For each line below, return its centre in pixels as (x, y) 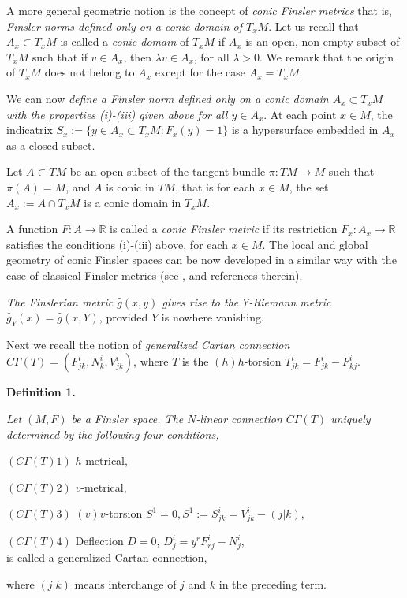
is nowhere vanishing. (213, 317)
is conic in (130, 186)
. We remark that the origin (327, 56)
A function (32, 229)
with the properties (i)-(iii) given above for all (117, 114)
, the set (309, 186)
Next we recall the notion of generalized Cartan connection (148, 344)
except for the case (200, 72)
